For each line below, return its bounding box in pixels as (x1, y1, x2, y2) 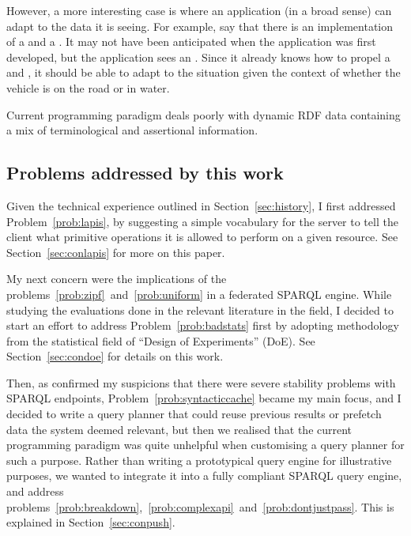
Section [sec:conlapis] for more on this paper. (6, 243, 225, 260)
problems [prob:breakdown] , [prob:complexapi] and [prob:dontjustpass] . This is (6, 498, 394, 515)
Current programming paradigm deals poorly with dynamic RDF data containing (6, 106, 401, 123)
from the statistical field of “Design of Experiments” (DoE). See (6, 332, 315, 349)
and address (6, 483, 64, 500)
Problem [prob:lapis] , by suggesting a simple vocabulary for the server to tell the (6, 213, 398, 229)
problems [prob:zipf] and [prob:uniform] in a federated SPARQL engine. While (6, 285, 392, 302)
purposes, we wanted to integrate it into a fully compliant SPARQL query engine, (6, 467, 402, 484)
